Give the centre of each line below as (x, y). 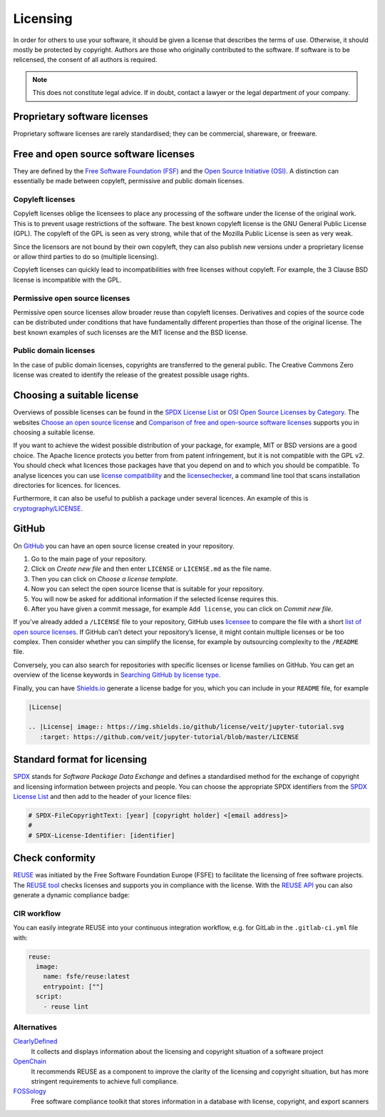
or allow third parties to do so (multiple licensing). (86, 257)
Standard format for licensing (80, 760)
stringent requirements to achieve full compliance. (105, 1081)
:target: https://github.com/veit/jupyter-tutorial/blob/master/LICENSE (169, 737)
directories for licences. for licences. (67, 485)
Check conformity (55, 858)
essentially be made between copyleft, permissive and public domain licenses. (129, 181)
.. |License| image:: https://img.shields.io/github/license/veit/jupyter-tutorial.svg (186, 727)
